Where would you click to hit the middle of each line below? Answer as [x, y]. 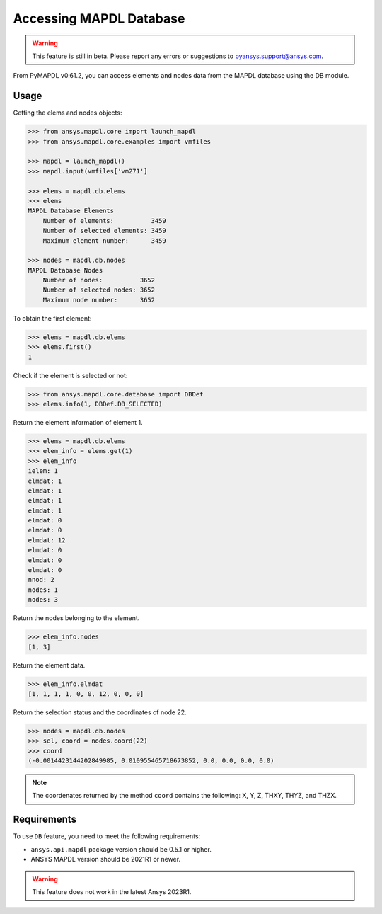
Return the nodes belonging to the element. [76, 618]
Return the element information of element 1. [78, 422]
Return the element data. [49, 665]
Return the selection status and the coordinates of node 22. [100, 712]
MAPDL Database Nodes [65, 270]
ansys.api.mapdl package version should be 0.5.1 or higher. [121, 849]
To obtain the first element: [52, 318]
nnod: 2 [41, 580]
